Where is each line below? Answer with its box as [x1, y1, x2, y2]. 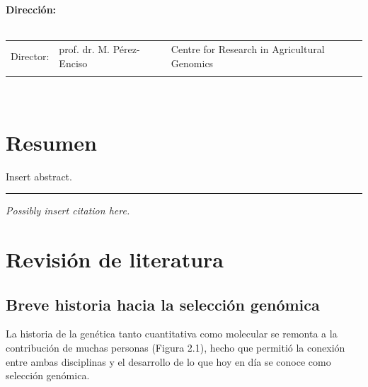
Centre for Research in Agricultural [171, 41, 325, 56]
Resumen [6, 127, 97, 156]
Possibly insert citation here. [6, 203, 130, 218]
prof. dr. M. [59, 41, 110, 56]
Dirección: [6, 2, 57, 16]
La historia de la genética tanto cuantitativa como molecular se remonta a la [6, 326, 338, 341]
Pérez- [113, 41, 140, 56]
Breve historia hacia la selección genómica [6, 293, 320, 315]
